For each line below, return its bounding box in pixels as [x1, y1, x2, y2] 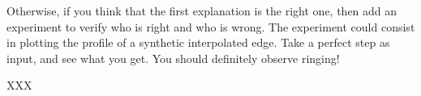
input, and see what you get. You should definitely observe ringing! [6, 49, 340, 66]
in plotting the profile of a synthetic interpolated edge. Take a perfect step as [6, 34, 390, 51]
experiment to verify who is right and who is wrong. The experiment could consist [6, 18, 415, 35]
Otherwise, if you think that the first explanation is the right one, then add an [6, 2, 397, 19]
